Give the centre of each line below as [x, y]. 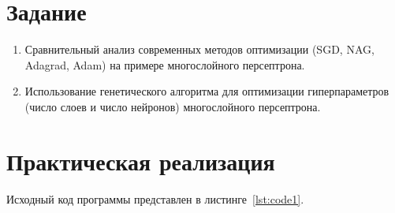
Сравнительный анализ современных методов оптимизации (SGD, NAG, [199, 49]
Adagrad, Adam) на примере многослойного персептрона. [165, 64]
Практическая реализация [141, 161]
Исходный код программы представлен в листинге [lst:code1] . [155, 198]
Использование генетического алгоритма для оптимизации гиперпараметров [207, 91]
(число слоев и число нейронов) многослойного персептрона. [173, 106]
